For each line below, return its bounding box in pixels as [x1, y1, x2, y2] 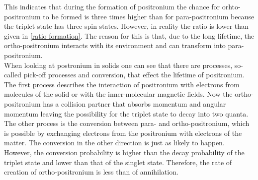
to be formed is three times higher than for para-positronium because [43, 11, 255, 21]
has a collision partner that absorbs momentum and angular [43, 98, 226, 109]
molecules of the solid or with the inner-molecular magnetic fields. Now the [4, 89, 233, 99]
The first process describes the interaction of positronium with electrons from [4, 79, 240, 89]
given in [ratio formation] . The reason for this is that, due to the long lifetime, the [4, 30, 255, 41]
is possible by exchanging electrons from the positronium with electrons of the [4, 127, 242, 138]
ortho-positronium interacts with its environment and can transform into [4, 40, 226, 51]
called [4, 69, 21, 80]
